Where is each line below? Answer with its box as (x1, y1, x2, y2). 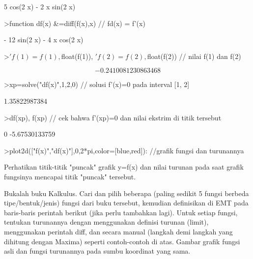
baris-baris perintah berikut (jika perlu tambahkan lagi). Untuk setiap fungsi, (4, 207, 238, 217)
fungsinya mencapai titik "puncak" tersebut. (4, 171, 136, 181)
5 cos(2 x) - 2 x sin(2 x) (4, 1, 76, 11)
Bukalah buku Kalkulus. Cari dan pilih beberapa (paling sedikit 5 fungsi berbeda (4, 188, 249, 198)
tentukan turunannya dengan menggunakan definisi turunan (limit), (4, 217, 209, 227)
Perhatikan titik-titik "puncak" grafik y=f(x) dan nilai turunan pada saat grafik (4, 162, 244, 172)
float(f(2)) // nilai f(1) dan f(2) (147, 51, 241, 61)
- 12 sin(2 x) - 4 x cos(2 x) (4, 34, 84, 45)
